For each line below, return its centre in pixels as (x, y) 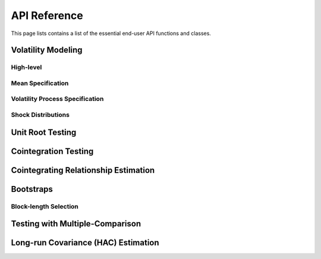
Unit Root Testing (44, 132)
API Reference (47, 15)
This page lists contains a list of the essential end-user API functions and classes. (111, 33)
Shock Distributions (40, 115)
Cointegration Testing (52, 151)
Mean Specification (40, 83)
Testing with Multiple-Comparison (76, 224)
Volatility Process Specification (57, 99)
